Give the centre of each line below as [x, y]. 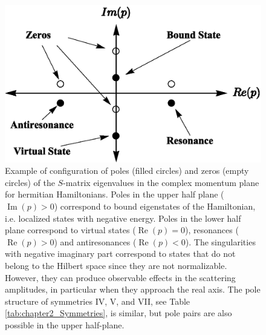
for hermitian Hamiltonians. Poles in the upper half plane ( [115, 194]
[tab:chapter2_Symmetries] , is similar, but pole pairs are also [118, 313]
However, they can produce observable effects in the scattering [120, 277]
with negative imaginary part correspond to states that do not [120, 254]
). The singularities [220, 241]
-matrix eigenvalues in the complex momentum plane [161, 182]
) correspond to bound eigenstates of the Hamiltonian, [155, 206]
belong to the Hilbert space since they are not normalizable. [116, 265]
